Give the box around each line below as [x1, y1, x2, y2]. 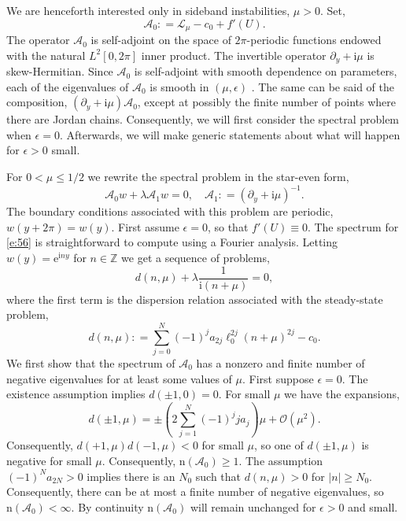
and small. [348, 498, 398, 515]
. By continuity [71, 498, 144, 515]
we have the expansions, [284, 386, 400, 402]
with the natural [6, 46, 86, 63]
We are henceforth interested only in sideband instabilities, [6, 2, 290, 18]
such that [195, 467, 242, 484]
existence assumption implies [6, 386, 146, 402]
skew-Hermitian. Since [6, 63, 113, 79]
